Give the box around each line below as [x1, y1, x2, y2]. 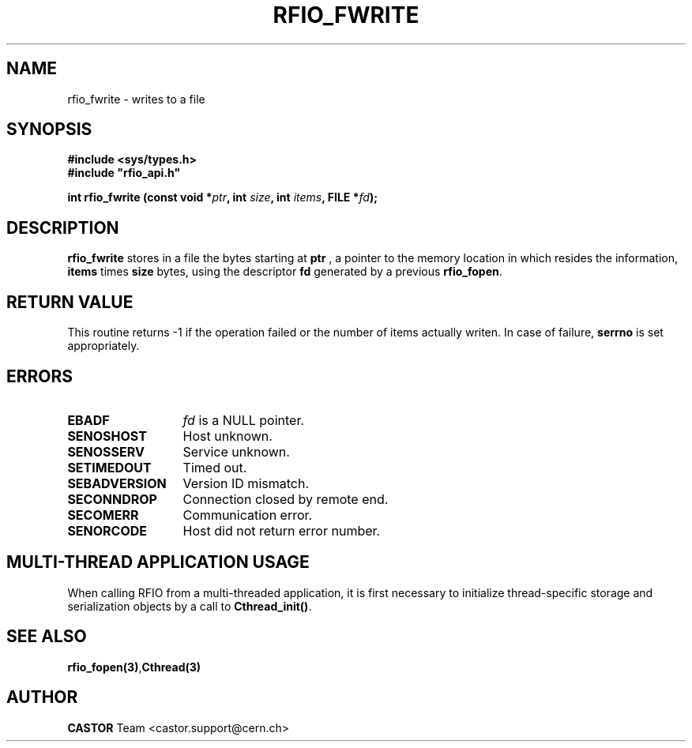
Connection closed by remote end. [182, 491, 389, 507]
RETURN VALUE [6, 291, 134, 312]
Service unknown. [182, 443, 290, 460]
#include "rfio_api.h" [67, 166, 181, 180]
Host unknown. [182, 427, 273, 444]
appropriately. [67, 339, 140, 353]
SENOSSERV [67, 443, 145, 460]
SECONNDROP [67, 491, 157, 507]
